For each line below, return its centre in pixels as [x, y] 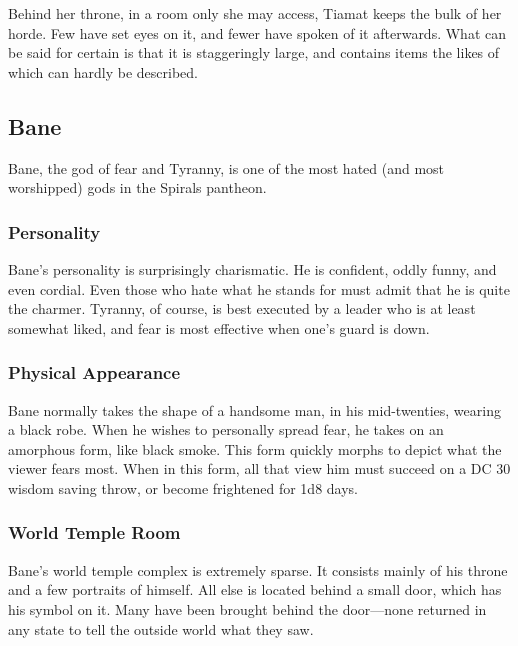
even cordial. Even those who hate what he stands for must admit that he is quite [259, 288]
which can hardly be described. [103, 71]
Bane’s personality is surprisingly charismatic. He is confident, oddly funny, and [252, 268]
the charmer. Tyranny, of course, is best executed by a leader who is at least [242, 308]
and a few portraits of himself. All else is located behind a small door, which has [255, 589]
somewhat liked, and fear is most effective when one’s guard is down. [219, 327]
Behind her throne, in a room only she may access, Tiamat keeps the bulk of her [255, 13]
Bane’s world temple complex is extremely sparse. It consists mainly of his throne [258, 569]
